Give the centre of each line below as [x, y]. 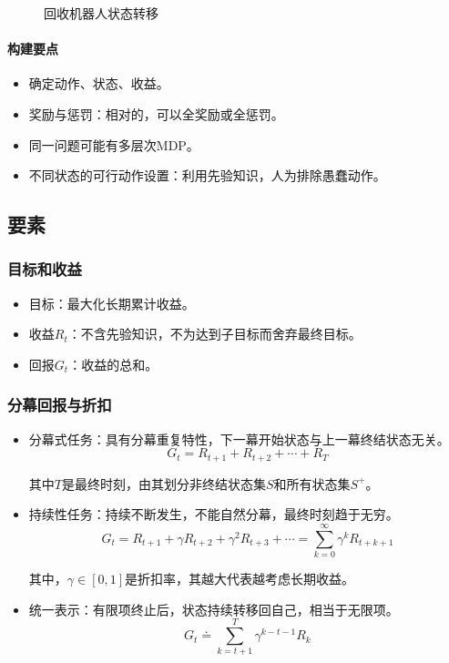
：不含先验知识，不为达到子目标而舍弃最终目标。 [214, 334]
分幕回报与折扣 [60, 405]
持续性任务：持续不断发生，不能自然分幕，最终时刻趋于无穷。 [214, 514]
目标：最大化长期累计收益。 [112, 303]
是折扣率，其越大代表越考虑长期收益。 [240, 579]
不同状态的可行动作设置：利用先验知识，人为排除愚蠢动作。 [207, 175]
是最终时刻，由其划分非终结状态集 [163, 483]
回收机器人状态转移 [101, 13]
